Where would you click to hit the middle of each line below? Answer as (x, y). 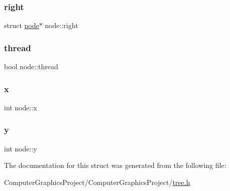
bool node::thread (31, 66)
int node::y (21, 148)
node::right (62, 25)
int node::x (21, 107)
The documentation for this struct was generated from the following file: (115, 165)
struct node (22, 25)
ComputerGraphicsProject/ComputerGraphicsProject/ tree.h (97, 182)
